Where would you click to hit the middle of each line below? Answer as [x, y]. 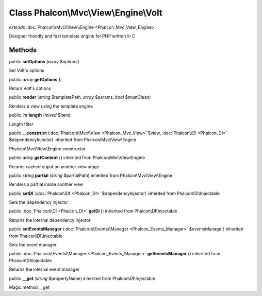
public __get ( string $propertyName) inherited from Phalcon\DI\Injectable [82, 278]
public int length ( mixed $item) [40, 115]
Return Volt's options [30, 88]
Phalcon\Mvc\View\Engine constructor [47, 149]
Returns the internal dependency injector [50, 220]
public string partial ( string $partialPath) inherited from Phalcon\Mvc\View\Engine [91, 175]
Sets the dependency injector [38, 202]
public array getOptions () [35, 79]
